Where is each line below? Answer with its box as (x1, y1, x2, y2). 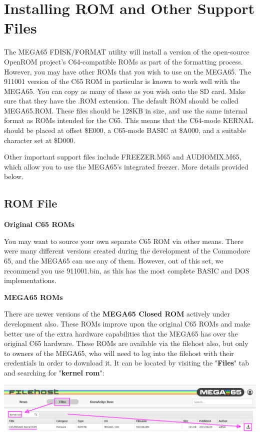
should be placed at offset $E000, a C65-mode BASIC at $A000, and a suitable (4, 125, 246, 135)
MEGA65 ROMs (4, 291, 63, 302)
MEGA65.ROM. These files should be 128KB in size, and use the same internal (4, 105, 247, 115)
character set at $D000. (4, 134, 75, 145)
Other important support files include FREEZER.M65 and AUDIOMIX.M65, (4, 151, 241, 162)
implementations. (4, 275, 56, 285)
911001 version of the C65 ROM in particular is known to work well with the (4, 76, 240, 86)
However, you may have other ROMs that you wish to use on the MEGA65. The (4, 66, 251, 76)
